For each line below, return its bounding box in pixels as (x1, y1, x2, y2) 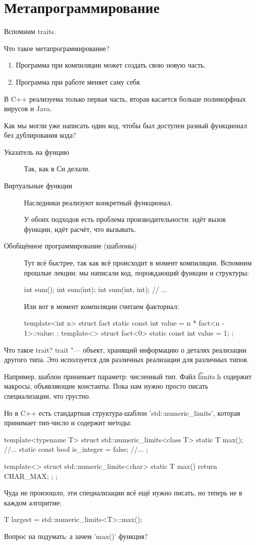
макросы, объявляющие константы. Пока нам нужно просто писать (4, 381, 208, 391)
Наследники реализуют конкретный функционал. (24, 197, 172, 207)
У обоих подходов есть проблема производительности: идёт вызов (24, 214, 226, 224)
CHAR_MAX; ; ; (4, 470, 57, 481)
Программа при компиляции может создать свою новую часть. (15, 60, 206, 70)
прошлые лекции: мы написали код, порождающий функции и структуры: (24, 267, 249, 278)
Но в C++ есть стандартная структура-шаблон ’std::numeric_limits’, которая (4, 407, 240, 418)
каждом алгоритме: (4, 497, 62, 507)
